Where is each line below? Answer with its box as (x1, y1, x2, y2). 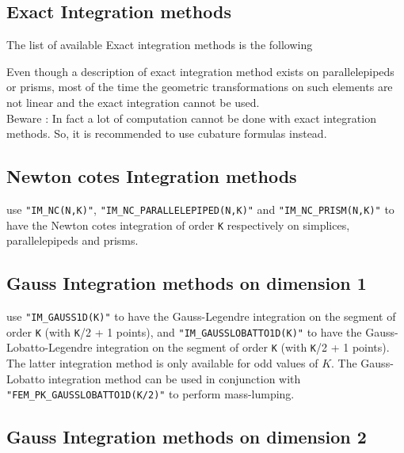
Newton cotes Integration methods (6, 164, 297, 188)
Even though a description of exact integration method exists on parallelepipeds (6, 63, 394, 79)
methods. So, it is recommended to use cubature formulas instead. (6, 125, 327, 142)
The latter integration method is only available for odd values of (6, 355, 318, 371)
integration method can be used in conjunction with (48, 370, 301, 386)
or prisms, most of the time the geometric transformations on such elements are (6, 78, 393, 95)
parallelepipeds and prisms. (6, 232, 139, 249)
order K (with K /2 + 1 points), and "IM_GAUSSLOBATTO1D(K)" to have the (6, 323, 362, 340)
